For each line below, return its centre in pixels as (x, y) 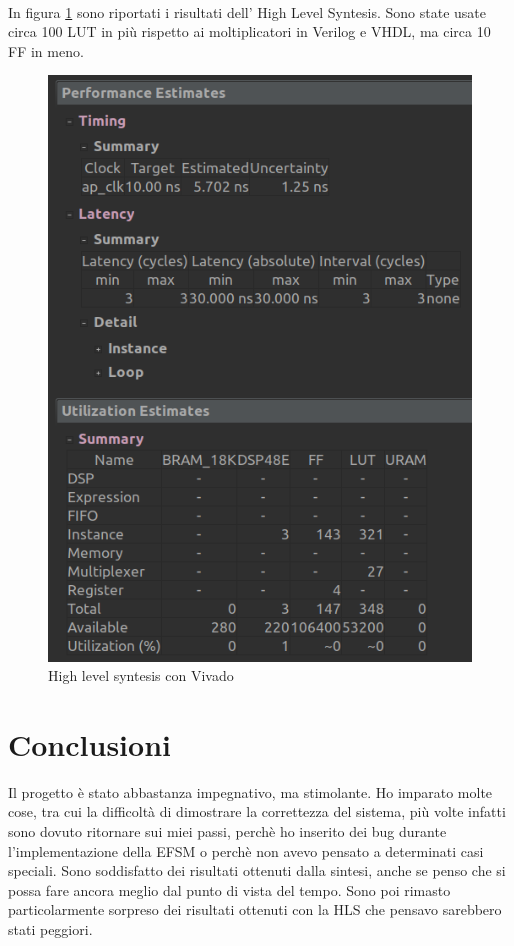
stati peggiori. (50, 929)
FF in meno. (46, 50)
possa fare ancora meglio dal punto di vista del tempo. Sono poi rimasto (229, 889)
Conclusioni (89, 743)
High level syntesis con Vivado (141, 675)
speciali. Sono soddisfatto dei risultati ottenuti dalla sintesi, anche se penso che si (257, 870)
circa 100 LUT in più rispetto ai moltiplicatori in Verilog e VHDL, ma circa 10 (249, 31)
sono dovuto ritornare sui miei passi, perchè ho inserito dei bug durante (227, 831)
